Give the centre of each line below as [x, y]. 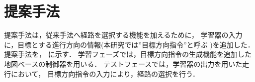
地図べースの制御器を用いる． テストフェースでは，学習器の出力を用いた [123, 63]
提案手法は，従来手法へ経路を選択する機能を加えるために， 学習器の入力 [123, 35]
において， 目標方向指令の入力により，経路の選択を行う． [105, 73]
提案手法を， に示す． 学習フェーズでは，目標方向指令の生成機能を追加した [128, 54]
